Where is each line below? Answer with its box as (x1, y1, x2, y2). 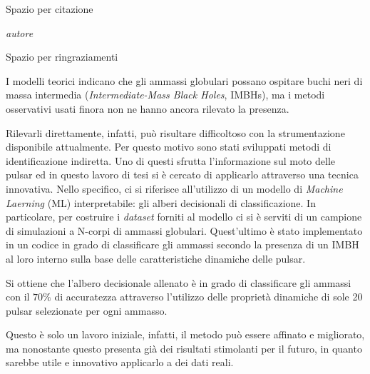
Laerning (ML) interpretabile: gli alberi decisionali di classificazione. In (6, 195, 316, 210)
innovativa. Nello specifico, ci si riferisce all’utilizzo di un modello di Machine (6, 181, 343, 196)
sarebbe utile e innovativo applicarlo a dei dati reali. (6, 355, 234, 370)
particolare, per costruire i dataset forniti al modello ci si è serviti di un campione (6, 209, 362, 224)
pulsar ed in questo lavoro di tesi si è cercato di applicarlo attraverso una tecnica (6, 167, 359, 182)
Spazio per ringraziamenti (6, 49, 118, 64)
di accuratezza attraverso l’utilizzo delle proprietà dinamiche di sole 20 (54, 289, 363, 304)
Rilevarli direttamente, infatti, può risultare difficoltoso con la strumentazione (6, 125, 345, 140)
